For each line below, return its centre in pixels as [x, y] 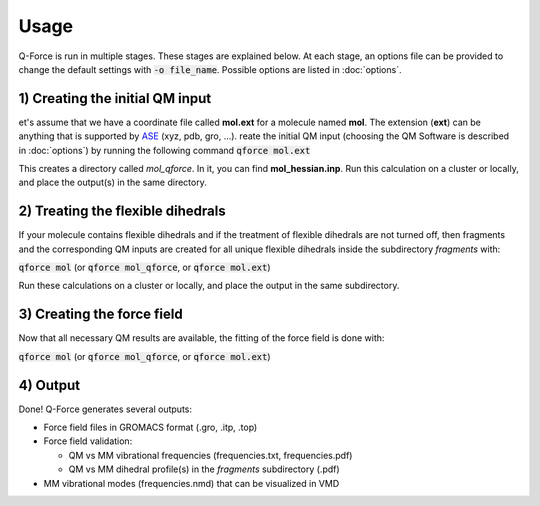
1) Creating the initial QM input [115, 98]
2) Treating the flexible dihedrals [122, 211]
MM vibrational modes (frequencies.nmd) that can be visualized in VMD [191, 483]
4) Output [49, 385]
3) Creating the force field [101, 314]
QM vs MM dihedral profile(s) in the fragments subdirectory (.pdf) [204, 469]
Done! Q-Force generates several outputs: [105, 409]
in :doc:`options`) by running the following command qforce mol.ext [164, 150]
